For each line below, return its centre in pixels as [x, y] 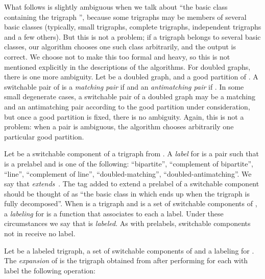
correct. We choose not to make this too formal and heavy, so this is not [117, 56]
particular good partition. [44, 136]
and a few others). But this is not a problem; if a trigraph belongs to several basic [132, 36]
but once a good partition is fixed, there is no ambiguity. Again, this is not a [124, 116]
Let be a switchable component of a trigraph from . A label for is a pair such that [131, 154]
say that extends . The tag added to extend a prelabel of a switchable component [132, 184]
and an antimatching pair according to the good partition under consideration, [127, 106]
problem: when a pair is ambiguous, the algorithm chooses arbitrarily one [119, 127]
